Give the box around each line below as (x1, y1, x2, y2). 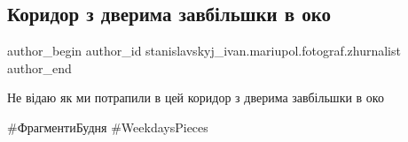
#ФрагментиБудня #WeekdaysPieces (7, 117, 208, 136)
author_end (7, 58, 72, 77)
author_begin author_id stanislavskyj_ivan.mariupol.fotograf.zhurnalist (7, 41, 401, 60)
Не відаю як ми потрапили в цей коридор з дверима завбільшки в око (7, 88, 384, 107)
